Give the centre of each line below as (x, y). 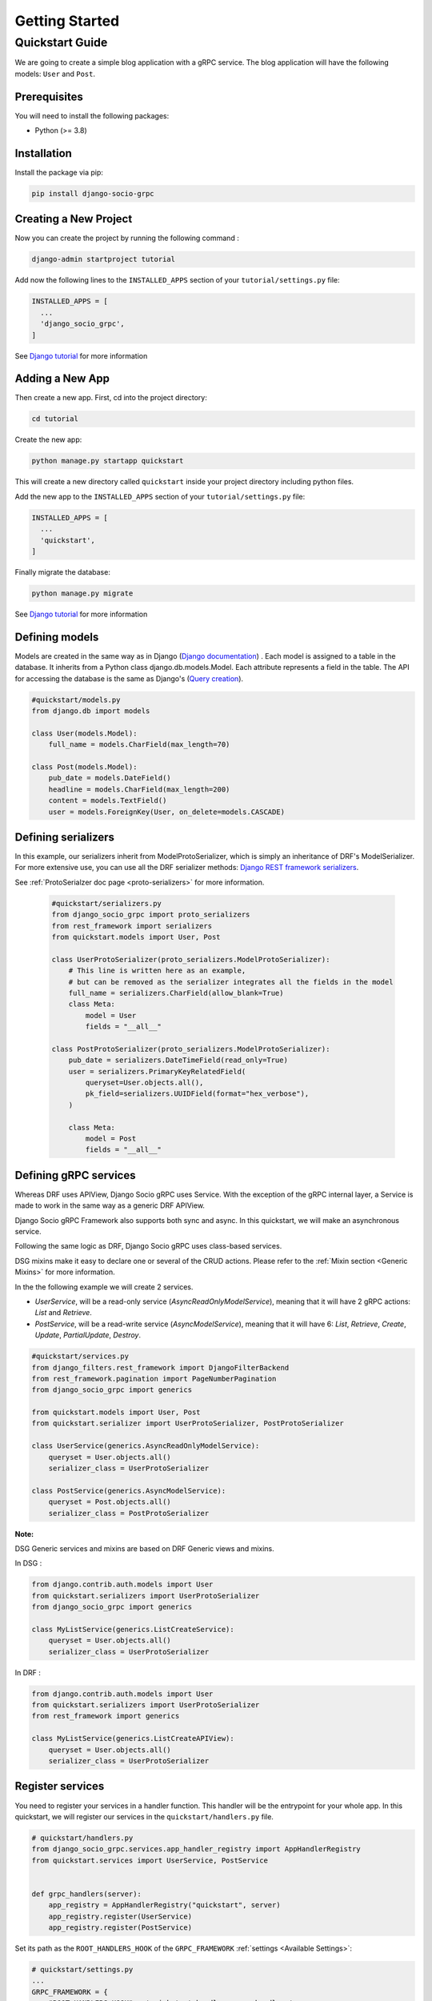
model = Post (111, 1138)
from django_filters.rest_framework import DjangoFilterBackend (160, 1367)
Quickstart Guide (61, 42)
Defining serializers (65, 837)
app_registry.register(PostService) (120, 1928)
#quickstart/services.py (80, 1356)
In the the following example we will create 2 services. (104, 1287)
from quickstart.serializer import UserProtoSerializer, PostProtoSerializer (188, 1424)
